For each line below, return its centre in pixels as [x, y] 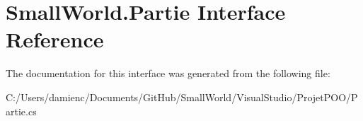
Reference [55, 39]
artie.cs [21, 111]
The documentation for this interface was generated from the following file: [168, 73]
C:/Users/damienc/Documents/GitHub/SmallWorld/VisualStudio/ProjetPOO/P [182, 97]
